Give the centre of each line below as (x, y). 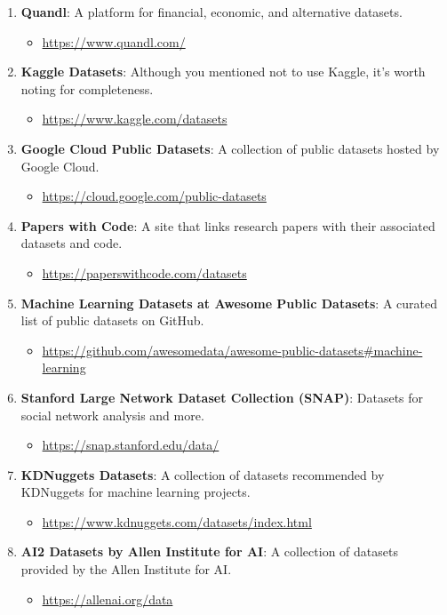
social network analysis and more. (112, 415)
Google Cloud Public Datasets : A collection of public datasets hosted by (230, 148)
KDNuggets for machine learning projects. (136, 492)
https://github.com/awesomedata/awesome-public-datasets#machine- (232, 350)
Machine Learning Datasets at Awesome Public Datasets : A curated (229, 303)
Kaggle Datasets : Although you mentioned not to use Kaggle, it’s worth (223, 72)
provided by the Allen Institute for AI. (126, 569)
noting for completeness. (87, 88)
